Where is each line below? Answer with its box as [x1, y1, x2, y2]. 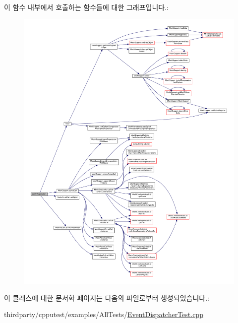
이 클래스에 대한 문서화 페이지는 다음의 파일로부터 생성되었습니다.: [4, 292, 209, 303]
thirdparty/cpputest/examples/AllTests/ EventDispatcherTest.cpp [4, 309, 203, 320]
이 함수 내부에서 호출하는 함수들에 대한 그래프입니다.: [4, 2, 169, 12]
